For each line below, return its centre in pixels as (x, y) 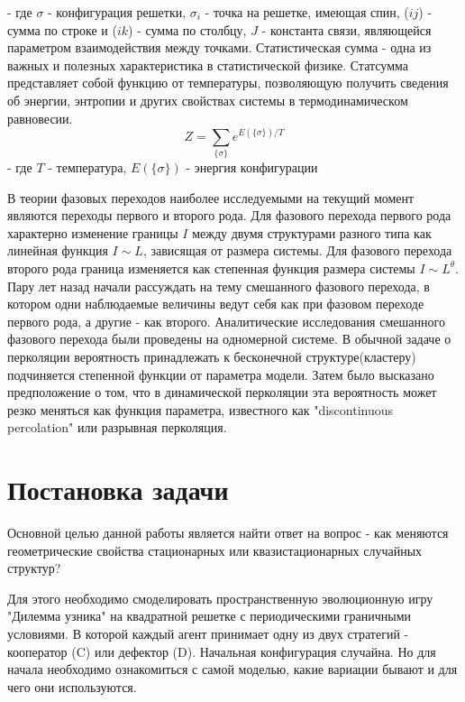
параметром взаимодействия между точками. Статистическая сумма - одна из (219, 47)
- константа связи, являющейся (346, 29)
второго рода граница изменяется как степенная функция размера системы (211, 268)
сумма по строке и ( (62, 29)
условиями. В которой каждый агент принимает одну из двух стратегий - (208, 633)
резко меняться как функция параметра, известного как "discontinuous (201, 409)
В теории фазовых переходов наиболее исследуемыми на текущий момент (211, 197)
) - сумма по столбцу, (187, 29)
